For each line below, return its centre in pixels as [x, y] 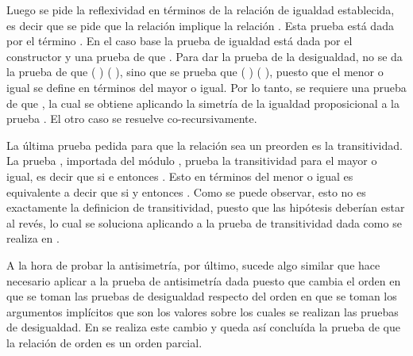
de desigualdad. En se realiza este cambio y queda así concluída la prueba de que [204, 327]
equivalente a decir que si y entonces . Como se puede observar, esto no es [186, 191]
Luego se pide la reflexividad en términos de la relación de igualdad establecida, [201, 10]
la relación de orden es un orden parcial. [104, 342]
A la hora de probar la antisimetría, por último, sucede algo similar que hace [193, 264]
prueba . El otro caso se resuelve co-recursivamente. [132, 119]
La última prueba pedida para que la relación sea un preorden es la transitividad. [205, 145]
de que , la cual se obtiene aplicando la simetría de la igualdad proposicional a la [203, 103]
